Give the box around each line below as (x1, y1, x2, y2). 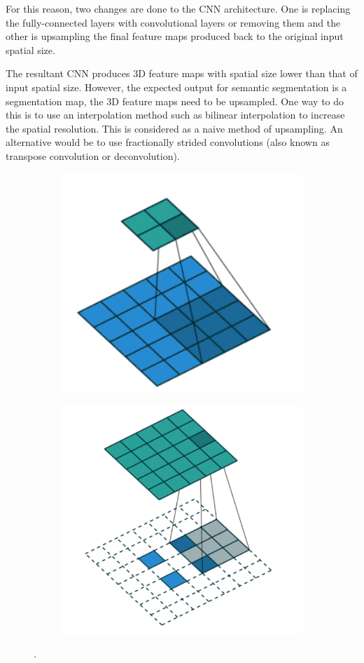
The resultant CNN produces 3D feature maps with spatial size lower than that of (6, 66, 358, 81)
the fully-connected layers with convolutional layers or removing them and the (6, 15, 341, 29)
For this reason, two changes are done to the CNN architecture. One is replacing (6, 1, 351, 15)
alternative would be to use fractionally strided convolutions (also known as (6, 135, 330, 149)
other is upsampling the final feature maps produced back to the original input (6, 29, 344, 43)
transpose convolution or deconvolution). (6, 148, 180, 163)
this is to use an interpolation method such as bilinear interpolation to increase (6, 107, 345, 122)
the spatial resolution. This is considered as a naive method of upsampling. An (6, 121, 343, 135)
